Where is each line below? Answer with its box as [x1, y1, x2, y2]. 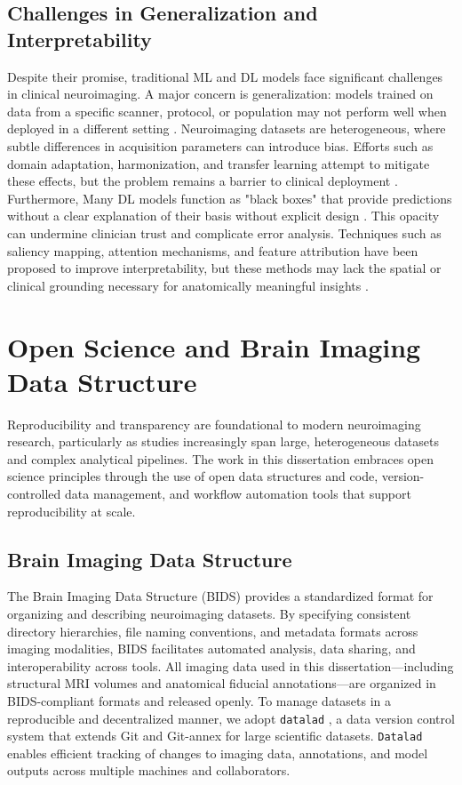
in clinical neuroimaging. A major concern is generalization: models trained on [7, 84, 434, 103]
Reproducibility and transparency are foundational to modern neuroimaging [7, 414, 421, 433]
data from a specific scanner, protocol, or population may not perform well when [7, 101, 447, 120]
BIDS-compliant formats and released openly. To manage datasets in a [7, 691, 392, 709]
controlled [7, 485, 61, 502]
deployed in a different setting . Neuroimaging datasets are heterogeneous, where [7, 119, 446, 138]
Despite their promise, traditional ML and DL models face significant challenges [7, 67, 443, 85]
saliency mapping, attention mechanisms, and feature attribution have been [7, 241, 418, 260]
